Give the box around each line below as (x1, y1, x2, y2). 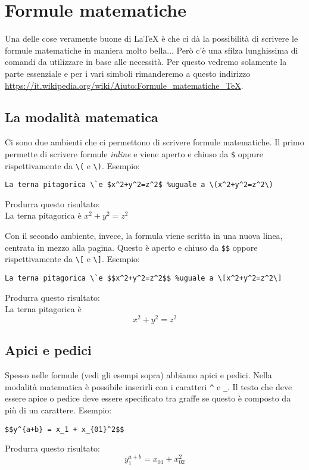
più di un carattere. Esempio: (5, 403, 112, 416)
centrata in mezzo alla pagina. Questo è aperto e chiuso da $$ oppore (5, 241, 258, 253)
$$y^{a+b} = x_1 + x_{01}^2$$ (5, 425, 124, 434)
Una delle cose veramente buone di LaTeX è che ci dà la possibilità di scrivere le (5, 32, 298, 45)
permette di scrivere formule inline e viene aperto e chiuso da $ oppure (5, 147, 263, 160)
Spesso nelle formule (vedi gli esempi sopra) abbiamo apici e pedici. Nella (5, 369, 272, 381)
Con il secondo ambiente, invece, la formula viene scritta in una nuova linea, (5, 229, 283, 242)
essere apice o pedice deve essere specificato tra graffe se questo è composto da (5, 392, 291, 404)
